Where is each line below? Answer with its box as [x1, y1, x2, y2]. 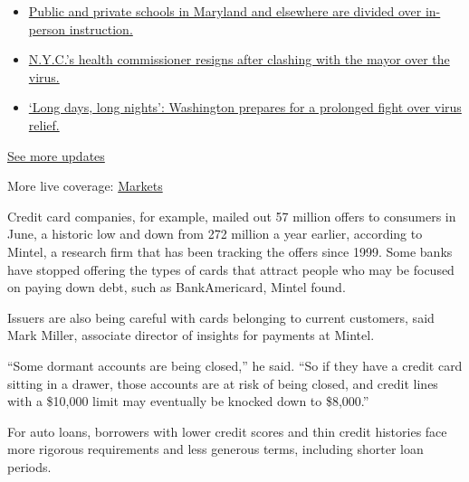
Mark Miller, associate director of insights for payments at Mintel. [7, 326, 375, 345]
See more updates [7, 146, 105, 165]
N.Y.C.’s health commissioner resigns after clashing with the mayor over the [28, 50, 450, 69]
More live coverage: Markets [7, 176, 163, 195]
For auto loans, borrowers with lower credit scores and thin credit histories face [7, 421, 447, 440]
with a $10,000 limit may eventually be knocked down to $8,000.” [7, 392, 369, 411]
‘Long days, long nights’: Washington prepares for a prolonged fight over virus [28, 98, 462, 117]
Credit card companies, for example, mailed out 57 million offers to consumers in [7, 206, 456, 225]
